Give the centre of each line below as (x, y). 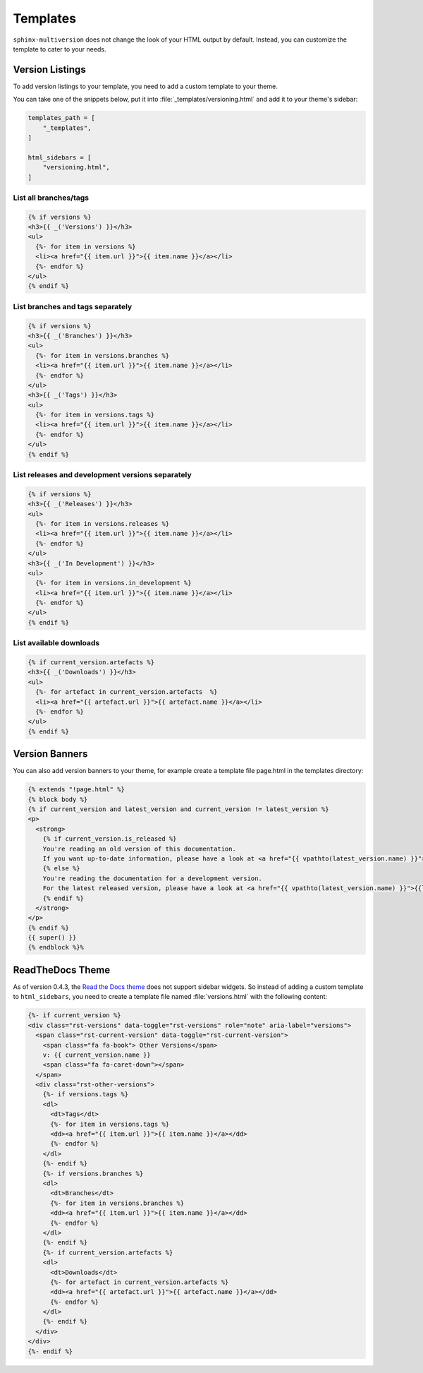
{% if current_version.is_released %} (110, 839)
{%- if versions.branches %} (93, 1173)
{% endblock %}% (56, 947)
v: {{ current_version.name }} (97, 1055)
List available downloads (56, 643)
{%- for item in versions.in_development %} (114, 583)
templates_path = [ (61, 118)
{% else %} (61, 869)
